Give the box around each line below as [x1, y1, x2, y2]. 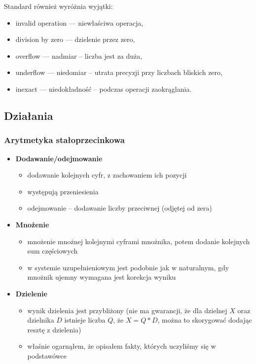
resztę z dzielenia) [27, 324, 81, 334]
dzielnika [27, 315, 54, 325]
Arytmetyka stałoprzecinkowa [4, 134, 125, 146]
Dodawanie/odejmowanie [15, 153, 103, 163]
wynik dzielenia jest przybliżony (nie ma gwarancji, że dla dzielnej [27, 305, 227, 315]
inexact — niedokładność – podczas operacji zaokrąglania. [15, 83, 192, 94]
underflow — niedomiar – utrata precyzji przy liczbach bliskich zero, [15, 67, 222, 77]
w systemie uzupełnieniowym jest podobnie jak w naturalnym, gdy [27, 262, 229, 272]
